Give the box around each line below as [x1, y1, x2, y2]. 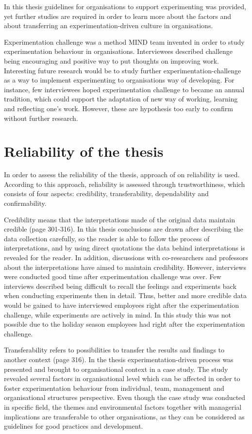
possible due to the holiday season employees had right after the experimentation [4, 319, 245, 329]
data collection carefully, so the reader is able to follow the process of [4, 233, 210, 243]
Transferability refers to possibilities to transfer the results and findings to [4, 345, 225, 355]
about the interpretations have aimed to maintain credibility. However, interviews [4, 262, 246, 272]
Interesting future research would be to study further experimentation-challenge [4, 65, 241, 75]
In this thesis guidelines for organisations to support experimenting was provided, [4, 1, 247, 11]
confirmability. [4, 198, 47, 208]
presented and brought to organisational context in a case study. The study [4, 364, 228, 374]
